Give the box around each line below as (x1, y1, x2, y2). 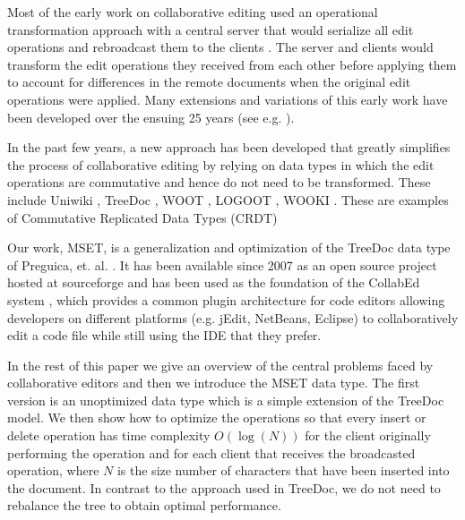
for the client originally (305, 426, 431, 445)
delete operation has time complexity (7, 426, 211, 445)
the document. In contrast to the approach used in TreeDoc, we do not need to (7, 478, 441, 497)
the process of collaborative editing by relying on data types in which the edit (7, 155, 435, 174)
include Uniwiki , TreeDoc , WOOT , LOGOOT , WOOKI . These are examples (7, 190, 449, 209)
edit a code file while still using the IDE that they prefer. (7, 326, 322, 345)
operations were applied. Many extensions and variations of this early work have (7, 90, 448, 108)
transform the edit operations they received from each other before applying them (7, 55, 457, 73)
